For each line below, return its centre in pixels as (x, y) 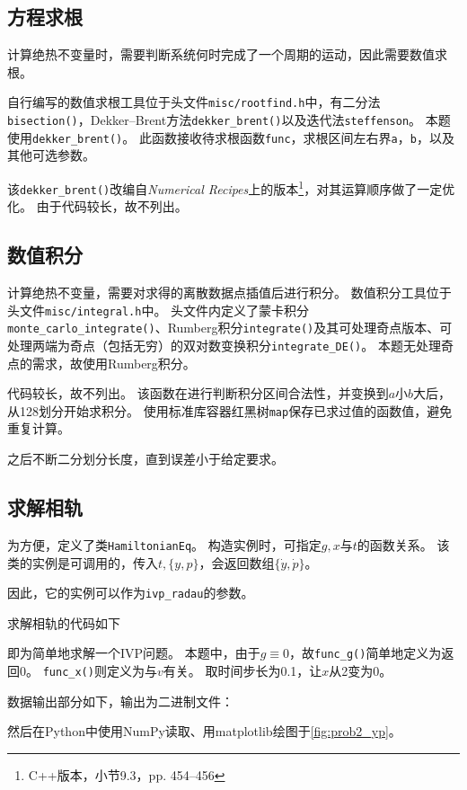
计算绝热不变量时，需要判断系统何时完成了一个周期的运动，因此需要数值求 (227, 54)
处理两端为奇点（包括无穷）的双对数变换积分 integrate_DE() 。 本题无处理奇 (230, 345)
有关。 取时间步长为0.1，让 (242, 671)
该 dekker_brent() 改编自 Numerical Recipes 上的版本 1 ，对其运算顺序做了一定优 (231, 187)
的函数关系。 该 (403, 544)
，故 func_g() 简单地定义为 (366, 653)
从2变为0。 (361, 671)
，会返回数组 (237, 562)
